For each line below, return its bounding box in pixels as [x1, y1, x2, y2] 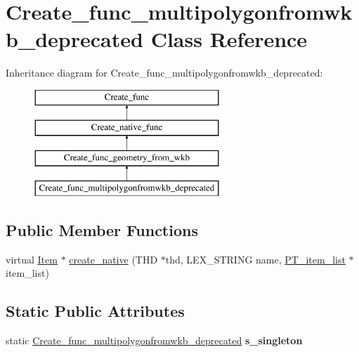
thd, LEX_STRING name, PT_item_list [165, 252, 346, 266]
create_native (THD [69, 252, 158, 266]
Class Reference [150, 25, 308, 53]
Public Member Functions [6, 219, 198, 241]
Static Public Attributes [6, 300, 185, 322]
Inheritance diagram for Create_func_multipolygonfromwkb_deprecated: [6, 65, 323, 80]
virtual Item [6, 252, 58, 266]
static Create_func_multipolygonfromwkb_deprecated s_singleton [6, 333, 303, 348]
